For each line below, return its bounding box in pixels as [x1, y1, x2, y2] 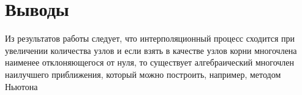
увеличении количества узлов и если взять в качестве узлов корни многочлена [5, 44, 297, 56]
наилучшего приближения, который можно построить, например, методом [5, 67, 281, 80]
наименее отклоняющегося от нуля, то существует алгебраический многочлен [5, 56, 295, 69]
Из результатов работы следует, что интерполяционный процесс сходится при [5, 32, 295, 45]
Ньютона [5, 80, 38, 93]
